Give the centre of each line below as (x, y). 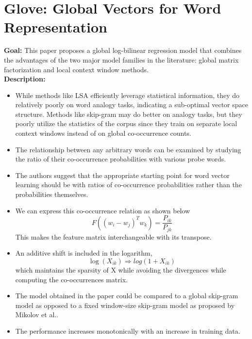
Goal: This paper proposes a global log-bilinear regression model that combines (123, 50)
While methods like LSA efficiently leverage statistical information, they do (127, 95)
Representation (56, 27)
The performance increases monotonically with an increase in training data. (128, 331)
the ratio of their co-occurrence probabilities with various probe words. (121, 159)
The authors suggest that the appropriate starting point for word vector (122, 175)
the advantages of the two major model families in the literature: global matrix (121, 59)
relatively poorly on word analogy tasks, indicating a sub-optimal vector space (132, 105)
